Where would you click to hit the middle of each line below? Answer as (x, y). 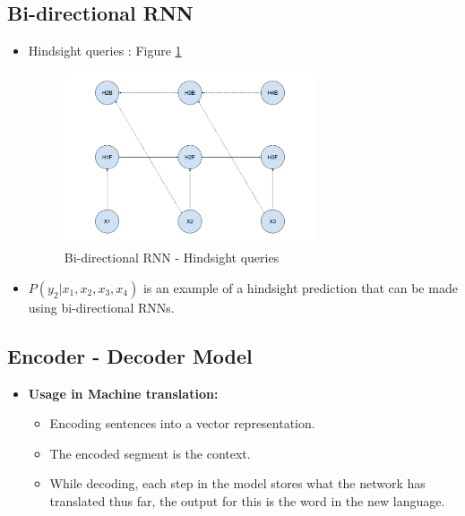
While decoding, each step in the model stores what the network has (237, 483)
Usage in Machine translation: (123, 393)
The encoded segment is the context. (150, 453)
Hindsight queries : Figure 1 (105, 51)
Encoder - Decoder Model (130, 355)
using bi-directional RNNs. (101, 307)
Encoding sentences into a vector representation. (182, 423)
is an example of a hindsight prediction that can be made (300, 287)
